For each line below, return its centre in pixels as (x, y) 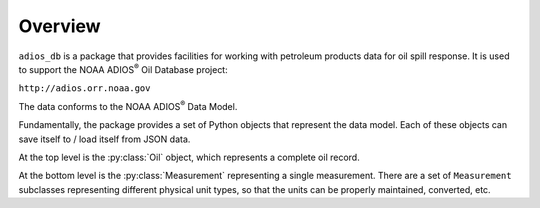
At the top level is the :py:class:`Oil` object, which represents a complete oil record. (189, 157)
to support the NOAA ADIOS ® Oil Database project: (123, 68)
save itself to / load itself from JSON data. (104, 139)
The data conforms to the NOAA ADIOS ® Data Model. (128, 105)
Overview (59, 26)
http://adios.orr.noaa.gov (84, 88)
